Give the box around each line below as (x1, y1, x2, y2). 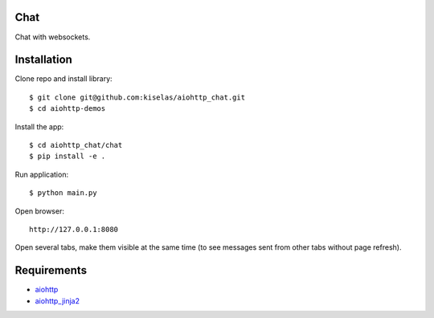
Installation (14, 53, 72, 67)
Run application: (14, 169, 68, 179)
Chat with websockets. (14, 32, 91, 42)
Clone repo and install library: (14, 74, 113, 84)
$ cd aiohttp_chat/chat (29, 141, 123, 149)
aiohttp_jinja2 (35, 296, 80, 305)
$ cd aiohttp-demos (29, 104, 106, 113)
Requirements (14, 263, 88, 277)
